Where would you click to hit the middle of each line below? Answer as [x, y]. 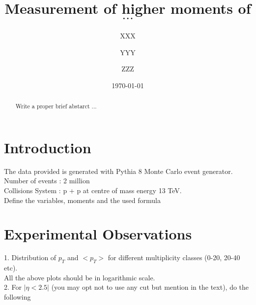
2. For [13, 287]
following [17, 296]
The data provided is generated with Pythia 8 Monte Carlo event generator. [118, 171]
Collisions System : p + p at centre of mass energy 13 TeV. [93, 190]
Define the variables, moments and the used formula [82, 200]
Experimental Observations [98, 234]
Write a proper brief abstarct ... [56, 106]
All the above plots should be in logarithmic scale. [80, 277]
